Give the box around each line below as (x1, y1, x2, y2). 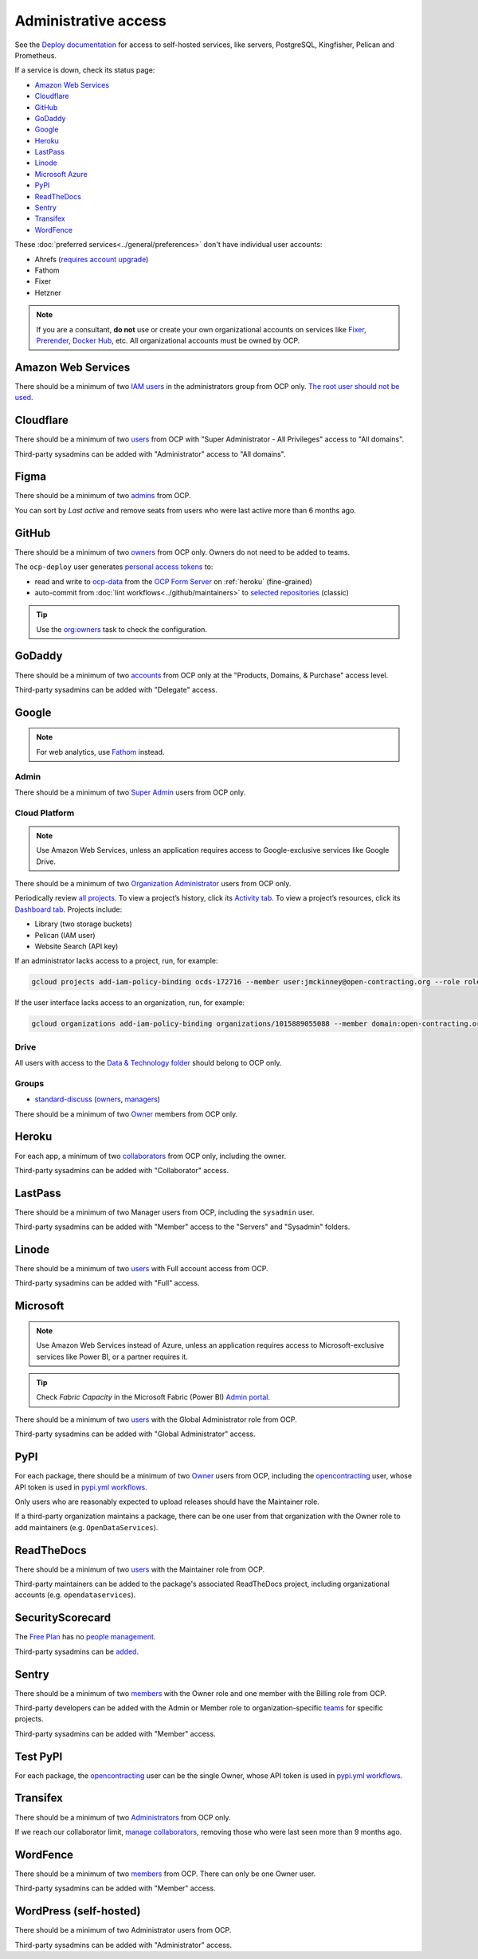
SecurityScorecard (14, 1611, 112, 1625)
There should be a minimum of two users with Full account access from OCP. (14, 1264, 268, 1274)
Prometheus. (14, 50, 57, 60)
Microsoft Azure (34, 169, 88, 179)
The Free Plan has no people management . (14, 1632, 156, 1642)
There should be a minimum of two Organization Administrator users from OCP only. (14, 879, 292, 889)
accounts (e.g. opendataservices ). (14, 1590, 136, 1600)
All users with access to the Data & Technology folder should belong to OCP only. (14, 1058, 282, 1068)
